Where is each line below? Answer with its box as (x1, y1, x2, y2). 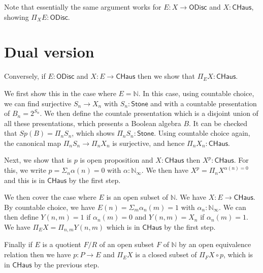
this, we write (4, 165, 46, 175)
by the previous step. (34, 259, 100, 269)
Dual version (4, 41, 94, 62)
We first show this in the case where (4, 87, 116, 98)
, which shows (72, 128, 115, 138)
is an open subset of (106, 192, 168, 202)
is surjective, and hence (112, 137, 185, 148)
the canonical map (4, 137, 61, 148)
